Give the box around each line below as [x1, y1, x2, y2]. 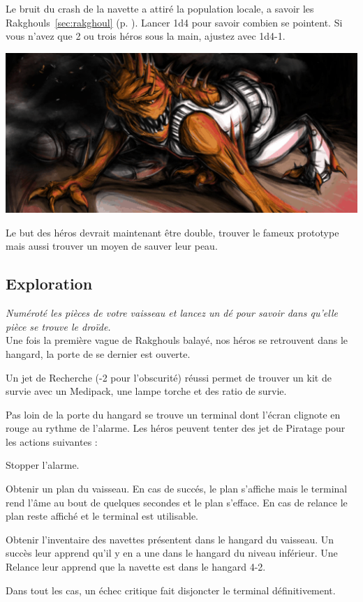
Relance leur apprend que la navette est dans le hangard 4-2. [6, 559, 266, 574]
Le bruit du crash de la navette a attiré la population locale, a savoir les [6, 1, 314, 15]
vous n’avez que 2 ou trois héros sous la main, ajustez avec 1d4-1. [6, 29, 286, 43]
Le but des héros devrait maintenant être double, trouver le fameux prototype [6, 225, 339, 239]
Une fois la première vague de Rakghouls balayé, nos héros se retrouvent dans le [6, 333, 348, 347]
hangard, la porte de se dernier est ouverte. [6, 346, 191, 361]
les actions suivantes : [6, 434, 98, 449]
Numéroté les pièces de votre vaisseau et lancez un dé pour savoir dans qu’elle [6, 306, 338, 320]
